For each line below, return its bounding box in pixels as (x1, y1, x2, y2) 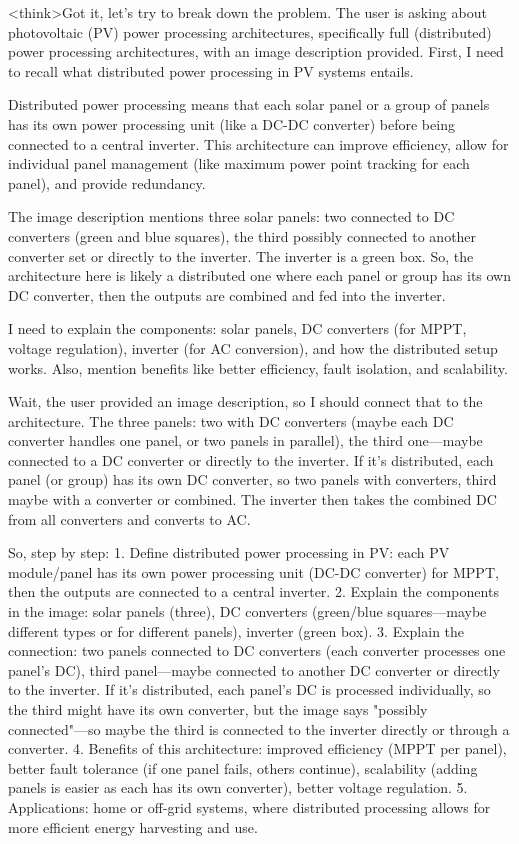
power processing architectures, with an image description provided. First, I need (8, 41, 504, 62)
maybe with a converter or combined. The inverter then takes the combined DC (8, 489, 497, 510)
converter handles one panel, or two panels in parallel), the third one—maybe (8, 430, 483, 451)
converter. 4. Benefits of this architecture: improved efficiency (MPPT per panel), (8, 738, 507, 759)
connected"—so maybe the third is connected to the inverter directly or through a (8, 718, 510, 739)
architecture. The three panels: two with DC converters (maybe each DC (8, 410, 454, 431)
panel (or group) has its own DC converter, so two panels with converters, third (8, 469, 497, 490)
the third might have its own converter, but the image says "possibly (8, 699, 428, 719)
